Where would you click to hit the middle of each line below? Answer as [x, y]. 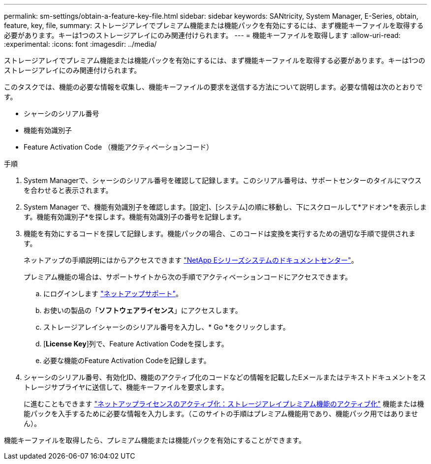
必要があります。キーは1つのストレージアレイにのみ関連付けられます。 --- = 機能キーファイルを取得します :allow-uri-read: [202, 35]
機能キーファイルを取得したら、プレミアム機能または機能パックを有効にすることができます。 [155, 440]
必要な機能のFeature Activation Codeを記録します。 [127, 360]
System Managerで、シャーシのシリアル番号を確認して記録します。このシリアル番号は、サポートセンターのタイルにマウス [223, 180]
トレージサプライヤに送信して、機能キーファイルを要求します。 [126, 387]
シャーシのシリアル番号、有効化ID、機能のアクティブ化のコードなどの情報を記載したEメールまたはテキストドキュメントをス [225, 377]
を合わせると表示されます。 [68, 190]
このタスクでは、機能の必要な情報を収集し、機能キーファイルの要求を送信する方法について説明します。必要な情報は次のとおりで [214, 87]
